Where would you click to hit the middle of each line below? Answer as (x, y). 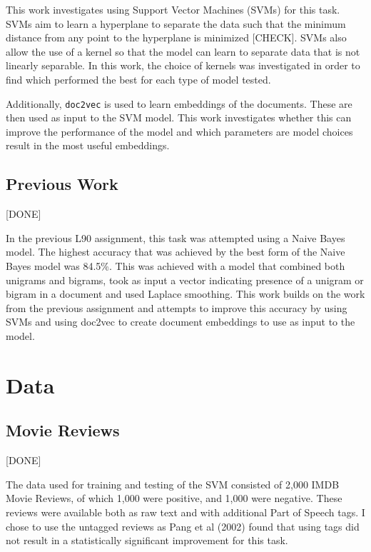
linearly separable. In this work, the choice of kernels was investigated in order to (183, 65)
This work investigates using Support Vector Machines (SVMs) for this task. (173, 9)
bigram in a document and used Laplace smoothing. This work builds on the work (185, 294)
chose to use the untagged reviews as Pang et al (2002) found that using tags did (183, 526)
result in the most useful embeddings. (88, 145)
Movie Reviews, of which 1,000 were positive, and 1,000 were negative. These (174, 498)
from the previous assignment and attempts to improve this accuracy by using (177, 307)
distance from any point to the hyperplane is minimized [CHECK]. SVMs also (176, 37)
